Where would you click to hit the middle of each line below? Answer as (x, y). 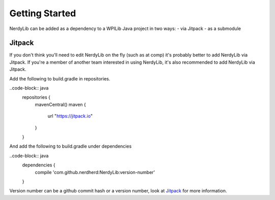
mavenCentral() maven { (60, 104)
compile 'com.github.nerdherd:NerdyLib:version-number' (95, 172)
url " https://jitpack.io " (70, 116)
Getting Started (43, 13)
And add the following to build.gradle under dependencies (71, 146)
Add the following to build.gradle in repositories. (60, 78)
